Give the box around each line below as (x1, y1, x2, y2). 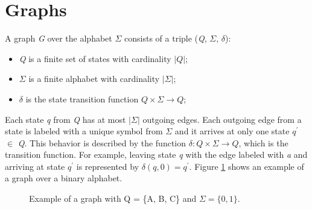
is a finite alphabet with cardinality (28, 72, 160, 85)
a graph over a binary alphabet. (5, 172, 123, 184)
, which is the (238, 136, 288, 149)
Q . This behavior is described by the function (18, 136, 186, 149)
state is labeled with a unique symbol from (5, 125, 163, 137)
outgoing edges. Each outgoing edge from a (142, 113, 302, 125)
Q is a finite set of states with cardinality (19, 52, 171, 64)
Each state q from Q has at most (5, 113, 126, 125)
